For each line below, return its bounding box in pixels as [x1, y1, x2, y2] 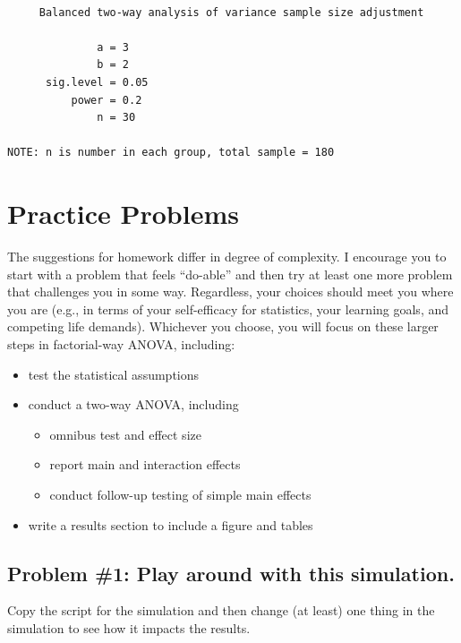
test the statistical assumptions [28, 364, 200, 383]
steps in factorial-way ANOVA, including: [7, 335, 235, 354]
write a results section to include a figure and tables [28, 515, 313, 534]
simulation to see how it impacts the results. [7, 618, 251, 637]
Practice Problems [7, 195, 239, 232]
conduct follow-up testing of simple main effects [49, 485, 312, 503]
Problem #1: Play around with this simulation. [7, 559, 455, 587]
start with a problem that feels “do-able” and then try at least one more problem [7, 264, 453, 283]
